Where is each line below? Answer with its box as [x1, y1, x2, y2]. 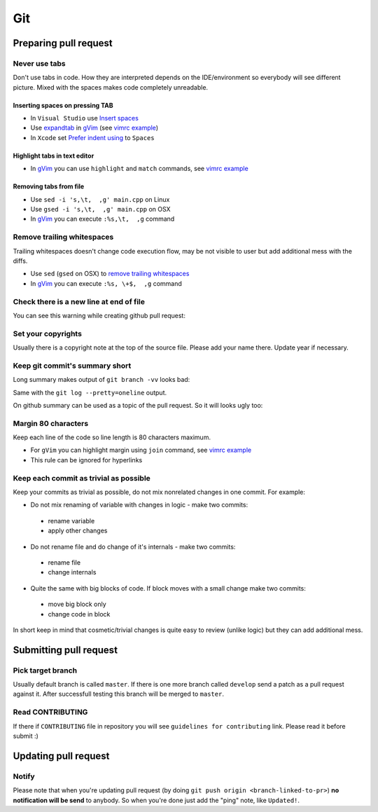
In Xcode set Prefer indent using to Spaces [30, 133, 155, 142]
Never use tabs [13, 58, 66, 68]
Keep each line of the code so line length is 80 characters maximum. [13, 433, 211, 441]
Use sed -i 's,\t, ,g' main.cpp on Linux [30, 195, 170, 203]
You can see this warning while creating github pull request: [13, 311, 185, 319]
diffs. [13, 256, 28, 265]
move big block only [48, 600, 106, 609]
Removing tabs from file [13, 182, 85, 191]
